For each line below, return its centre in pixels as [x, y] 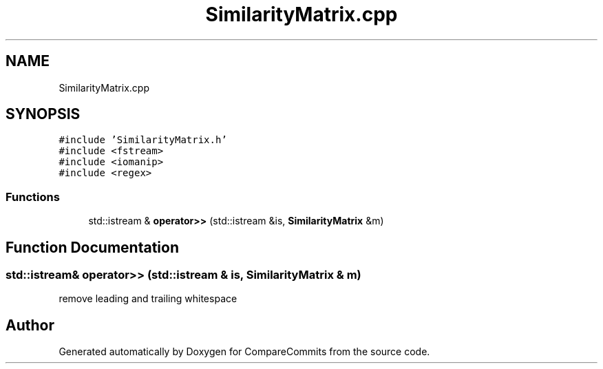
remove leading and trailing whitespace [148, 299]
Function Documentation [92, 247]
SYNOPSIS [43, 114]
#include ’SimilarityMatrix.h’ [143, 140]
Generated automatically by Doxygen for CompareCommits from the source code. [244, 352]
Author [30, 325]
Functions [33, 197]
